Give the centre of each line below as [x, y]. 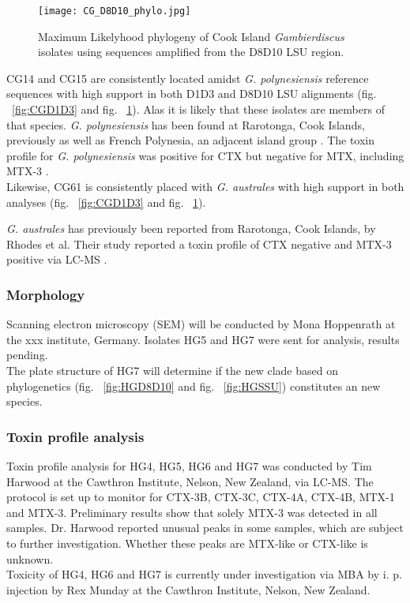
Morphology [46, 294]
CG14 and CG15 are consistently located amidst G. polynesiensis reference [188, 78]
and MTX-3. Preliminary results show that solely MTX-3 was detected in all [192, 512]
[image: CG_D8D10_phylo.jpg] [115, 11]
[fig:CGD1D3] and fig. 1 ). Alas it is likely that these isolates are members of [198, 109]
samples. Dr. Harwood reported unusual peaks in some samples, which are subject [205, 528]
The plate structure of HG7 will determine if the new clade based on [172, 370]
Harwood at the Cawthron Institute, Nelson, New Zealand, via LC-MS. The [190, 481]
